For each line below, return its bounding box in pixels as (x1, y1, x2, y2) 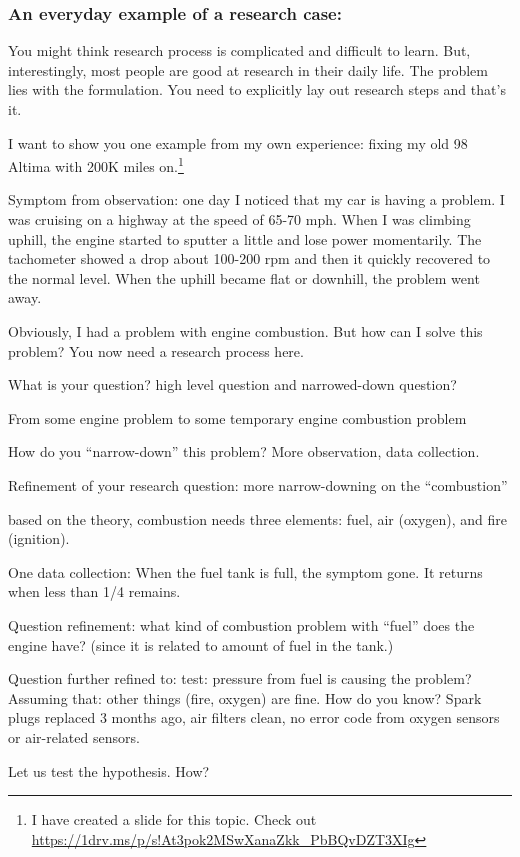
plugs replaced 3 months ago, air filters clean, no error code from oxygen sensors (8, 707, 500, 728)
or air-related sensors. (8, 726, 140, 747)
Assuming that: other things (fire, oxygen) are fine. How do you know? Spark (8, 687, 482, 708)
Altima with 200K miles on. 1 (8, 153, 184, 176)
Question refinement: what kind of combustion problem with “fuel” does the (8, 614, 475, 635)
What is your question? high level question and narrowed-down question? (8, 374, 457, 395)
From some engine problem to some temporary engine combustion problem (8, 407, 467, 428)
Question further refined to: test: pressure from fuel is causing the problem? (8, 668, 472, 689)
